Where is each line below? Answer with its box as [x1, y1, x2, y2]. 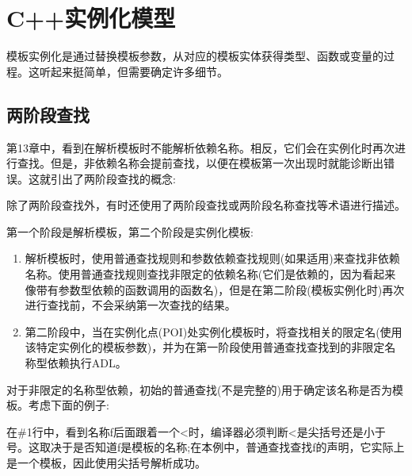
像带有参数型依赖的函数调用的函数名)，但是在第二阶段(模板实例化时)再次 [25, 281, 405, 297]
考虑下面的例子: [28, 397, 109, 413]
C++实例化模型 [6, 2, 176, 34]
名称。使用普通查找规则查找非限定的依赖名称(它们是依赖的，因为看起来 [25, 266, 396, 282]
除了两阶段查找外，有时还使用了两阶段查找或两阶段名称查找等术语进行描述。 [6, 197, 406, 213]
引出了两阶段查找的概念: [50, 170, 176, 186]
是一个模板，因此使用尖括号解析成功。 [6, 455, 206, 471]
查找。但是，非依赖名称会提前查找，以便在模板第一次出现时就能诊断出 [17, 155, 383, 171]
